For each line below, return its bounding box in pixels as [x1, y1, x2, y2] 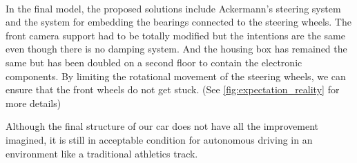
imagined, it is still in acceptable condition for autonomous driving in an [6, 132, 313, 146]
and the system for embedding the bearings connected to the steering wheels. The [6, 15, 351, 29]
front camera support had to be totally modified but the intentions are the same [6, 28, 345, 42]
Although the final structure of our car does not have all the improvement [6, 119, 319, 133]
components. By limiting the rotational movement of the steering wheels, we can [6, 68, 346, 83]
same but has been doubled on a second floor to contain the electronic [6, 55, 302, 69]
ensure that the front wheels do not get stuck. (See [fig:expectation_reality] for [6, 82, 340, 97]
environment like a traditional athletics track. [6, 146, 198, 160]
